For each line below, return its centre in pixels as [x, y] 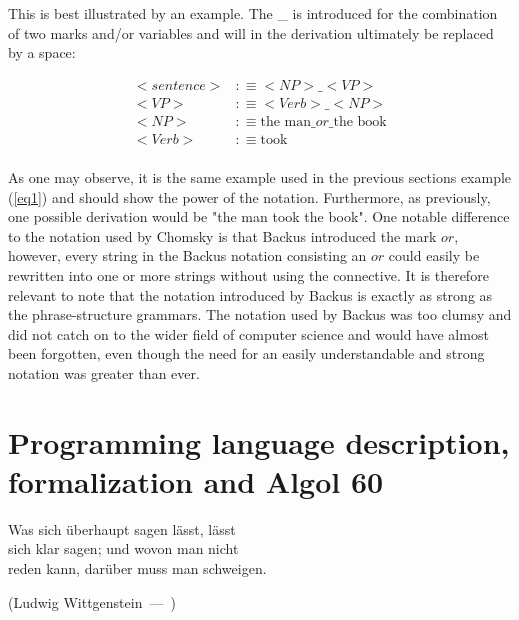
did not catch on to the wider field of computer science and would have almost [248, 333]
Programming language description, [259, 441]
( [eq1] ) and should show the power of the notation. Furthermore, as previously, [249, 196]
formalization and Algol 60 [196, 480]
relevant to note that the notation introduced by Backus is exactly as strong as [250, 294]
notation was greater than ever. [104, 372]
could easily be [434, 255]
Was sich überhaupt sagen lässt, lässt [122, 528]
